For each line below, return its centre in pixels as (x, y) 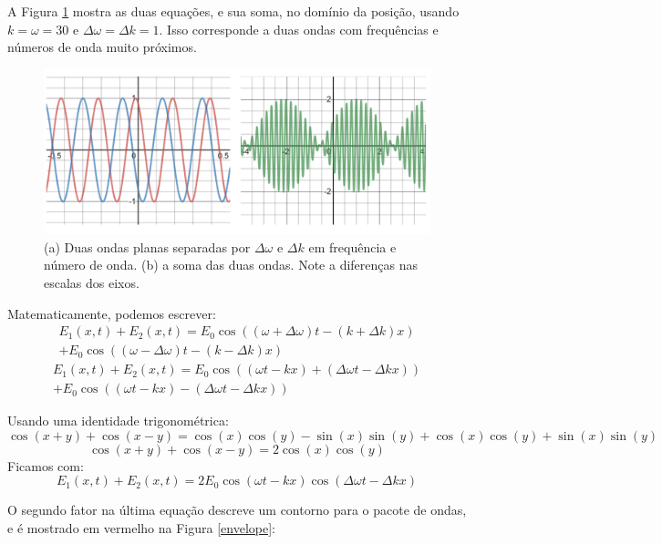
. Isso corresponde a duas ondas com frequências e (299, 29)
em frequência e (352, 246)
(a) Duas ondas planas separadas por (147, 246)
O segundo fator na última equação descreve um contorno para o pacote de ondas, (237, 510)
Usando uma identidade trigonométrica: (118, 421)
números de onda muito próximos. (102, 47)
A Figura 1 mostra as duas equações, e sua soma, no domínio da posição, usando (233, 11)
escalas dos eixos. (92, 282)
